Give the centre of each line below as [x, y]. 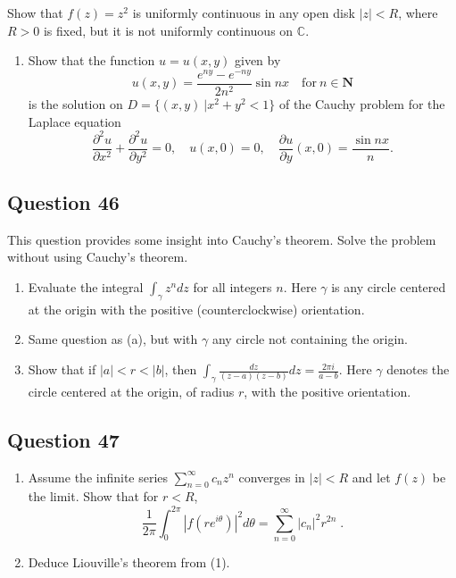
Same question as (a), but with [113, 339]
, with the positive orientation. [327, 391]
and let [371, 477]
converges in [272, 477]
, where [418, 13]
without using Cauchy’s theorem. [98, 257]
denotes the [418, 369]
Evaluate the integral [86, 287]
